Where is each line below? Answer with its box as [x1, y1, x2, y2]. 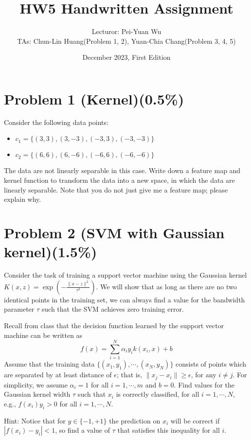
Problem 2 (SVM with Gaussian [4, 223, 225, 242]
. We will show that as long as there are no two [96, 281, 237, 291]
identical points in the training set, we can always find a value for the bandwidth [4, 294, 245, 304]
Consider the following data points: [4, 117, 108, 127]
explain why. [4, 194, 41, 204]
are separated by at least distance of [4, 370, 112, 380]
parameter [4, 304, 35, 314]
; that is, [116, 370, 143, 380]
